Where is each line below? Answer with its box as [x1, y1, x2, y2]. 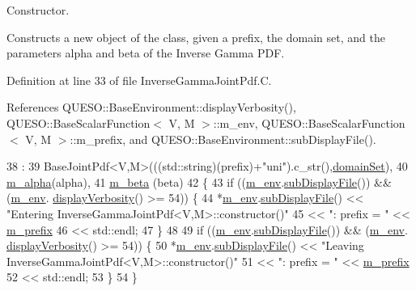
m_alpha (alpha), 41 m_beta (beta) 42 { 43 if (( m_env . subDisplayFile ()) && [6, 173, 392, 190]
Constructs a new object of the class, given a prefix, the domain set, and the [6, 28, 385, 45]
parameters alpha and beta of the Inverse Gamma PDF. [6, 44, 285, 61]
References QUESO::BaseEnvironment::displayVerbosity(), [6, 99, 296, 116]
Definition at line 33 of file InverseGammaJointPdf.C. [6, 71, 272, 88]
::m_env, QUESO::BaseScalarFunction [213, 114, 405, 131]
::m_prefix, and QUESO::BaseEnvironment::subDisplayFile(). [70, 130, 376, 147]
